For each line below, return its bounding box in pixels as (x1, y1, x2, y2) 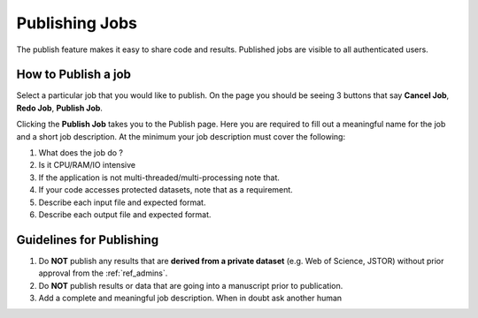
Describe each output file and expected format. (38, 208, 212, 220)
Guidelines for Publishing (16, 232, 159, 247)
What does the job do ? (38, 148, 124, 158)
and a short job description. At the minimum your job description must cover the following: (16, 131, 345, 141)
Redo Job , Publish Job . (16, 102, 104, 113)
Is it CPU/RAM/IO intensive (38, 160, 136, 170)
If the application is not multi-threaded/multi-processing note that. (38, 172, 281, 183)
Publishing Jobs (16, 13, 137, 33)
